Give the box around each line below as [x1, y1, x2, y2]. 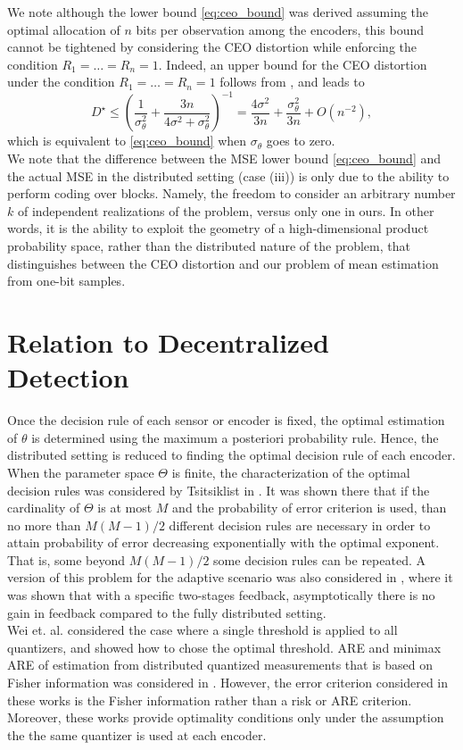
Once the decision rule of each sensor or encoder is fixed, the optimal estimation [7, 411, 445, 429]
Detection [7, 359, 129, 396]
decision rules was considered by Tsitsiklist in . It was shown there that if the [7, 480, 430, 499]
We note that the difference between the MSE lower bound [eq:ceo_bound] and [7, 149, 442, 168]
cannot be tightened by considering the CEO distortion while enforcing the [7, 37, 418, 56]
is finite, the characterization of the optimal [171, 462, 410, 481]
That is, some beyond [7, 550, 125, 569]
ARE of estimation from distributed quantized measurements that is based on [7, 655, 433, 674]
